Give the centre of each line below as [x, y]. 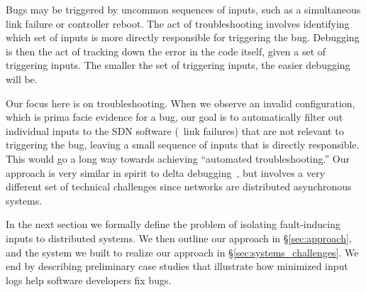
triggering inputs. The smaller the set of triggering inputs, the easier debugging [178, 65]
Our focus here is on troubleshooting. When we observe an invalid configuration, [181, 103]
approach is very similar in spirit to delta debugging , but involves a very [166, 172]
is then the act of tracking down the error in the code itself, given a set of [166, 51]
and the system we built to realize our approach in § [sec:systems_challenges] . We [182, 252]
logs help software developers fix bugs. [89, 280]
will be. [22, 79]
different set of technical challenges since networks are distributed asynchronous [179, 186]
